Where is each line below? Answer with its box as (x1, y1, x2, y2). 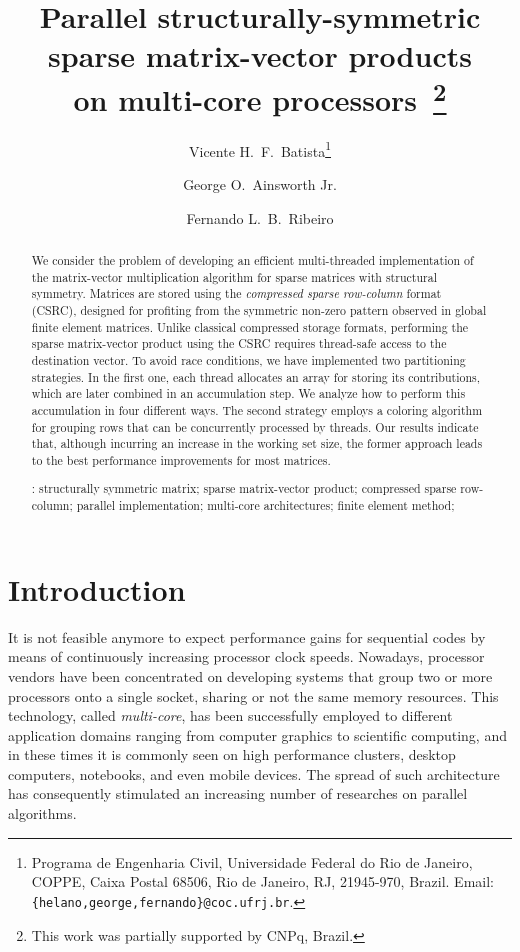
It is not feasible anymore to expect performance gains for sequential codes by (8, 626, 486, 647)
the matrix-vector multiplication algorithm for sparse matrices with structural (31, 268, 437, 285)
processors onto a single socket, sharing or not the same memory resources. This (8, 685, 499, 706)
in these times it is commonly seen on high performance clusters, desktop (8, 744, 456, 765)
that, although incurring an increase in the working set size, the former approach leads (31, 435, 483, 452)
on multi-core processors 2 (73, 74, 447, 119)
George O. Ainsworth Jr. (183, 174, 337, 195)
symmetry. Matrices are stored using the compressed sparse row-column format (31, 285, 442, 302)
